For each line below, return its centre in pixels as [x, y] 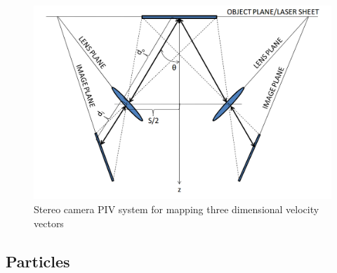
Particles [38, 261]
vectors [49, 223]
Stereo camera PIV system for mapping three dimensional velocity [177, 209]
